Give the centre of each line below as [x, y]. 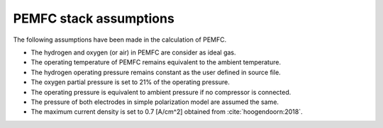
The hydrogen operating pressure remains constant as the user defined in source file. [156, 72]
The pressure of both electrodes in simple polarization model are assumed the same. [155, 102]
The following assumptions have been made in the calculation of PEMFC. [120, 40]
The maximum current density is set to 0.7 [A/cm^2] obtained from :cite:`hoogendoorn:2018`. [167, 112]
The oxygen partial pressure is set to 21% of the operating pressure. [130, 82]
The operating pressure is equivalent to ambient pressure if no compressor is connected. [161, 92]
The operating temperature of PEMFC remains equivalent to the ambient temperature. [156, 62]
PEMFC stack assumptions [94, 18]
